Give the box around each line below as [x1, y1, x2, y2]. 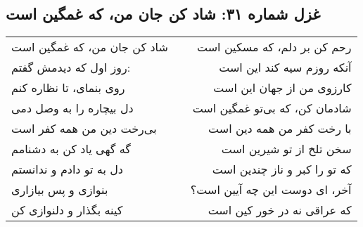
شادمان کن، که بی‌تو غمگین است [192, 100, 352, 117]
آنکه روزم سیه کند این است [219, 59, 352, 76]
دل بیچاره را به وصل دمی [11, 100, 134, 117]
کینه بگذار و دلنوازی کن [11, 202, 123, 219]
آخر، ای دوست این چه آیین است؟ [190, 181, 352, 198]
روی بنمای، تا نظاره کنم [11, 79, 125, 96]
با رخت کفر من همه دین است [208, 120, 352, 137]
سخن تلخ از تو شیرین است [221, 141, 352, 157]
